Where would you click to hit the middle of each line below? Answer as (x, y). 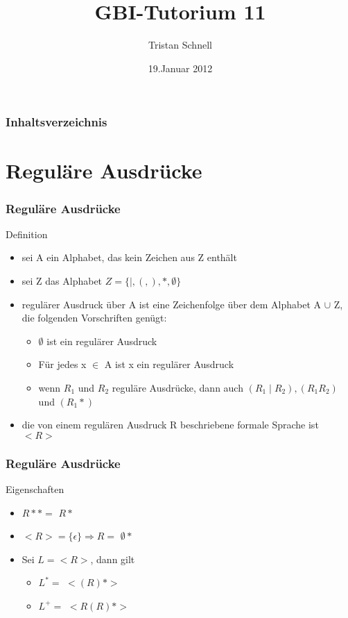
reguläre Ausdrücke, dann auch (177, 387)
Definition (27, 234)
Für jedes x (62, 364)
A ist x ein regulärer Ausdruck (169, 364)
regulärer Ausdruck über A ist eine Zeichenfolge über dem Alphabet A (172, 304)
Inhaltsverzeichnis (56, 122)
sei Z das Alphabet (62, 281)
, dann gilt (113, 559)
